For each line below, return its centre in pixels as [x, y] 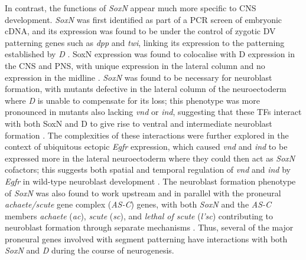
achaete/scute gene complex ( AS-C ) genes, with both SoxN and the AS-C [138, 204]
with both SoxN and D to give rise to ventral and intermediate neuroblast [139, 123]
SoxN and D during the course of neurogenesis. [89, 250]
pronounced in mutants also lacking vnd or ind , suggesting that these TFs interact [153, 112]
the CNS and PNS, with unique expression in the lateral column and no [135, 65]
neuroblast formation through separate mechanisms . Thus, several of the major [149, 227]
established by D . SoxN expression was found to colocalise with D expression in [150, 54]
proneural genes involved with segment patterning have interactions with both [146, 238]
